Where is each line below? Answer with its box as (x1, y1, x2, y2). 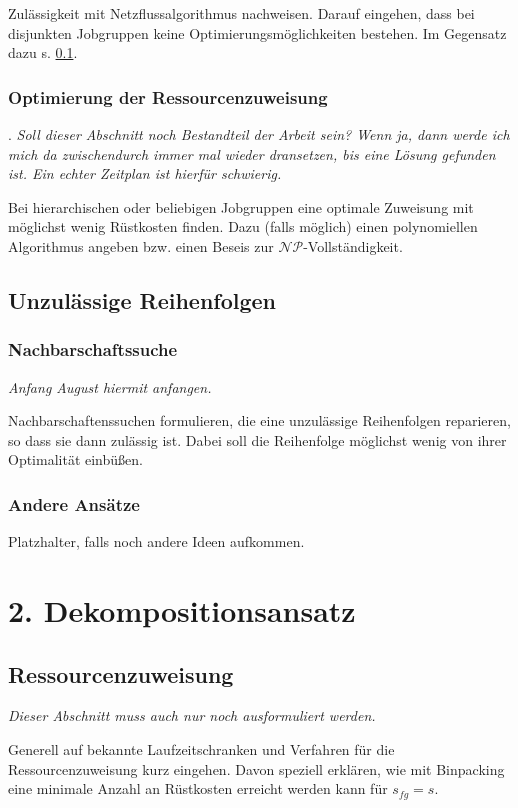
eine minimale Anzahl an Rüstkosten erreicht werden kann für (8, 778, 388, 799)
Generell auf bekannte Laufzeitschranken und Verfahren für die (8, 738, 395, 759)
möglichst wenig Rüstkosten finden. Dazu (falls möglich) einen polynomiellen (8, 216, 478, 237)
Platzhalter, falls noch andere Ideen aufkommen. (8, 531, 305, 552)
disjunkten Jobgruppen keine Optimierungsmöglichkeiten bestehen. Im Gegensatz (8, 22, 507, 43)
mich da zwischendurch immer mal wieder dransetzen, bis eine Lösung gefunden (8, 143, 496, 164)
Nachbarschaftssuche (8, 337, 178, 362)
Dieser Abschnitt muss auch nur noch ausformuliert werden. (8, 705, 376, 726)
